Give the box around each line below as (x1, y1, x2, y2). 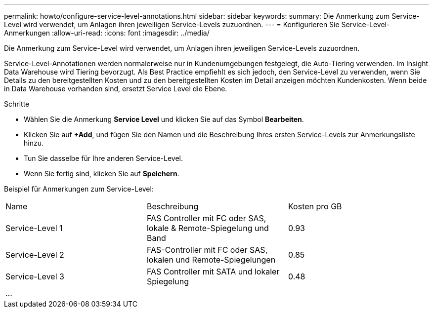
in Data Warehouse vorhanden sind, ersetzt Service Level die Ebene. (4, 84, 227, 93)
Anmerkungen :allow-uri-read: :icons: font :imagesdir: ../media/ (4, 29, 210, 37)
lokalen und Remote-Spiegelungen (146, 255, 276, 265)
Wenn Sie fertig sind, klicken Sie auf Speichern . (24, 169, 179, 178)
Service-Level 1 (5, 223, 63, 233)
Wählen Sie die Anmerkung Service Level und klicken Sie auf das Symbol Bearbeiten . (24, 115, 304, 123)
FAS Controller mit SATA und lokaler (146, 267, 280, 276)
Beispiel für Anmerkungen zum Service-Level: (4, 185, 154, 193)
